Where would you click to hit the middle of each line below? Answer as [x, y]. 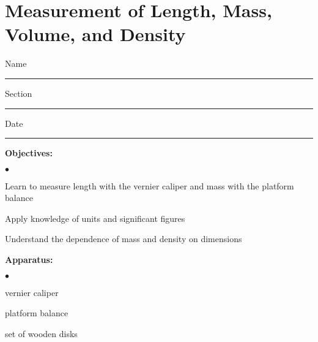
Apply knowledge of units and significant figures [95, 218]
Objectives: [29, 153]
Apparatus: [29, 260]
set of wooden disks [41, 333]
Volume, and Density [95, 34]
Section [19, 93]
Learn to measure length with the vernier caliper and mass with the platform [150, 185]
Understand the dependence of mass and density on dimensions [124, 239]
